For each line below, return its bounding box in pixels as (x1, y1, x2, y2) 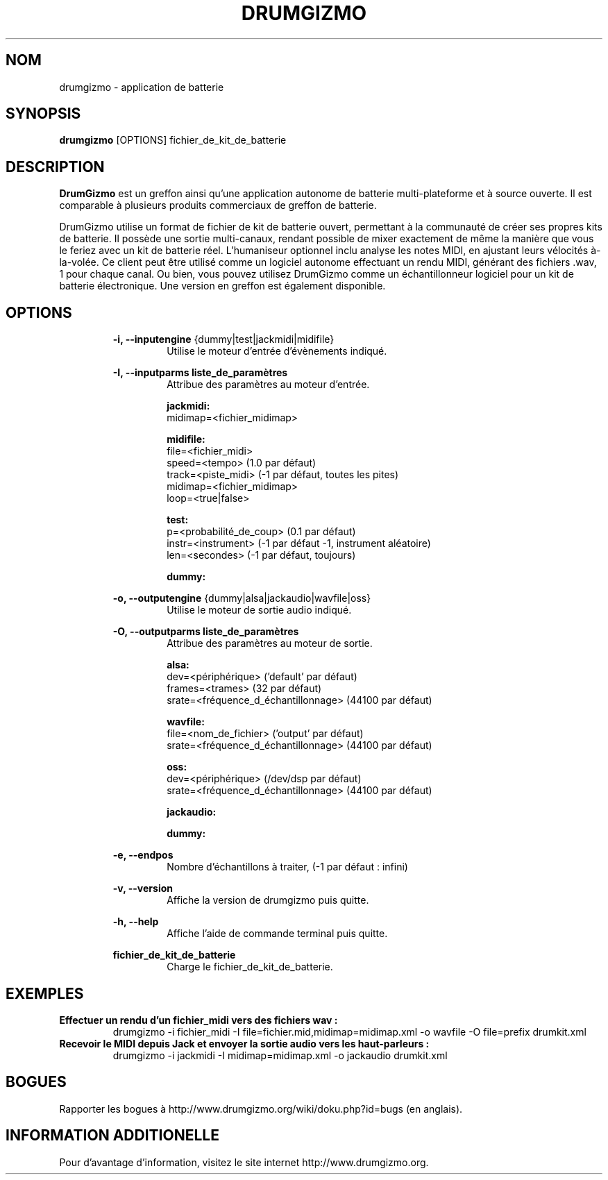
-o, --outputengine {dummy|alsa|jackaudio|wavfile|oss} (112, 592, 371, 605)
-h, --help (112, 916, 159, 928)
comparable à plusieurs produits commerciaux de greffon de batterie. (59, 199, 377, 212)
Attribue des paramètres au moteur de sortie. (167, 637, 373, 650)
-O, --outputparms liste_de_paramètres (112, 625, 299, 638)
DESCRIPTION (6, 158, 105, 176)
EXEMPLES (6, 984, 84, 1002)
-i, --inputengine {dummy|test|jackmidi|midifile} (112, 333, 335, 346)
